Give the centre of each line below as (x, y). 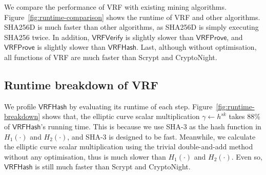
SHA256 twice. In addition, (47, 37)
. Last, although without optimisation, (197, 47)
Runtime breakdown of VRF (81, 84)
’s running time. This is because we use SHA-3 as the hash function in (151, 126)
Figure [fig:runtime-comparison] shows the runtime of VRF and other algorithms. (132, 17)
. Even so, (247, 156)
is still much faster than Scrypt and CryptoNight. (113, 167)
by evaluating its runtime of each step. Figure (141, 106)
